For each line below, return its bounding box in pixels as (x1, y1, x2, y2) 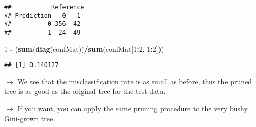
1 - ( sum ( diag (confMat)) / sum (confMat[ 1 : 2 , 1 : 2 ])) (4, 43, 164, 54)
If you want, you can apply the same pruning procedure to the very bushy (17, 103, 248, 114)
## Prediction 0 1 (4, 12, 81, 19)
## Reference (4, 4, 84, 11)
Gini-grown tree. (4, 113, 55, 123)
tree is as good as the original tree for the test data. (4, 86, 166, 97)
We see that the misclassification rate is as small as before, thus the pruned (17, 76, 252, 86)
